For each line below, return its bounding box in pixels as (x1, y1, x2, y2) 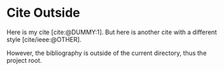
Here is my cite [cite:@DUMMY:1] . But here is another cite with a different (6, 28, 217, 36)
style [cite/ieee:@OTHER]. (6, 35, 82, 43)
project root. (6, 56, 43, 64)
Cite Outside (6, 5, 81, 21)
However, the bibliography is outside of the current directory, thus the (6, 49, 207, 57)
